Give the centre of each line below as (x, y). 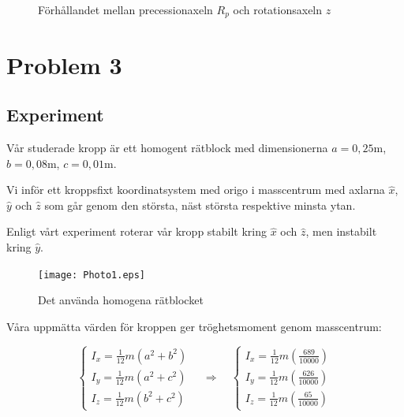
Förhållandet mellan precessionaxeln (125, 9)
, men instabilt (341, 231)
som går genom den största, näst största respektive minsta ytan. (200, 205)
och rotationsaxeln (278, 9)
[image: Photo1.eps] (92, 275)
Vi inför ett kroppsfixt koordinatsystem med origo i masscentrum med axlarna (196, 190)
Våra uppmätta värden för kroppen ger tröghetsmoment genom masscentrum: (194, 326)
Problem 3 (64, 64)
